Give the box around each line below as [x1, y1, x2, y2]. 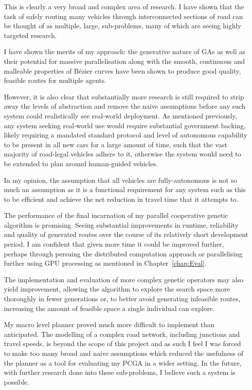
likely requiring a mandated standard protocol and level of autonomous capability [4, 130, 248, 140]
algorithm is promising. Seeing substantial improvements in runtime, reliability [4, 219, 239, 230]
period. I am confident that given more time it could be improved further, [4, 239, 224, 249]
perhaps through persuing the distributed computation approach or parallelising [4, 248, 243, 258]
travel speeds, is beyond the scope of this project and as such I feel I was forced [4, 338, 241, 349]
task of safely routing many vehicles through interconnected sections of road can [4, 11, 243, 21]
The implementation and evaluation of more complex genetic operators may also [4, 274, 244, 284]
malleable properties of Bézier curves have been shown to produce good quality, [4, 65, 241, 76]
